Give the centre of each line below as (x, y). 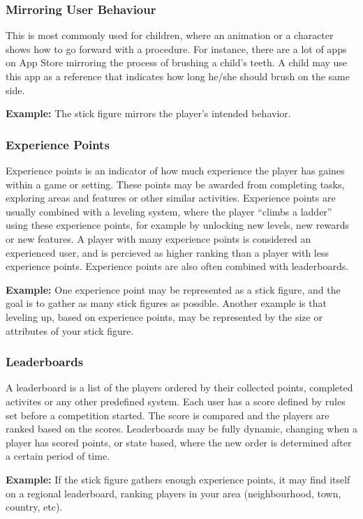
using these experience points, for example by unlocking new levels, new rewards (178, 225)
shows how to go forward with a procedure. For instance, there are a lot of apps (176, 48)
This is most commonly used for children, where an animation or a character (170, 35)
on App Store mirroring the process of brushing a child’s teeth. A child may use (177, 62)
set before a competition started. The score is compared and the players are (168, 415)
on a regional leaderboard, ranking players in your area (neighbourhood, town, (173, 493)
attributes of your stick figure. (70, 330)
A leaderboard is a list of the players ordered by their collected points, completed (179, 388)
